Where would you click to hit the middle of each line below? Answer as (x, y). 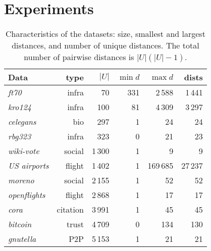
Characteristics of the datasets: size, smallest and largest (105, 34)
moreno (21, 180)
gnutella (22, 239)
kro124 (20, 107)
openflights (27, 195)
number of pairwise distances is (79, 57)
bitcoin (20, 224)
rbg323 (20, 136)
